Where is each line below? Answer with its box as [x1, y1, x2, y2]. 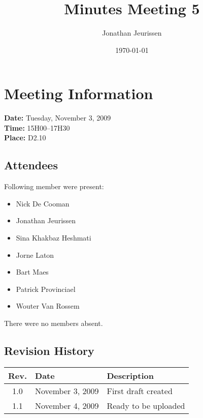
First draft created [107, 384, 173, 397]
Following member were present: [4, 181, 104, 192]
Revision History [4, 342, 94, 358]
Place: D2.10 [4, 132, 46, 143]
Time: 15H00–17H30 [4, 122, 70, 133]
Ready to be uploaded [107, 399, 185, 411]
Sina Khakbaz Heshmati [16, 232, 91, 243]
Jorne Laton [16, 249, 54, 260]
